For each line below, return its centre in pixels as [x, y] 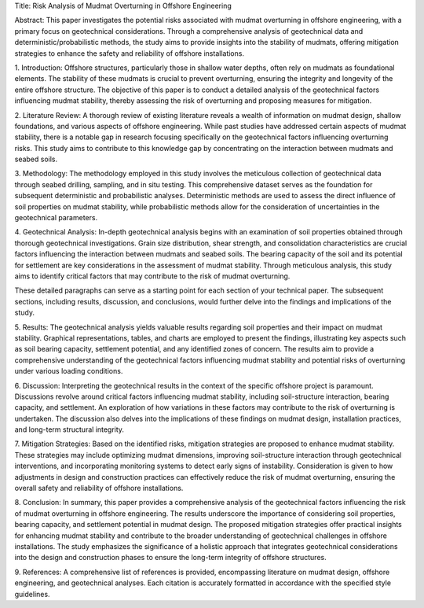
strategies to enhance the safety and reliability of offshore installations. [130, 53]
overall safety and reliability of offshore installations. [99, 488]
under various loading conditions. [69, 371]
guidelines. [32, 594]
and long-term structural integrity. [69, 429]
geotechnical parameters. [56, 218]
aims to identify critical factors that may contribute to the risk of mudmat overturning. [152, 276]
